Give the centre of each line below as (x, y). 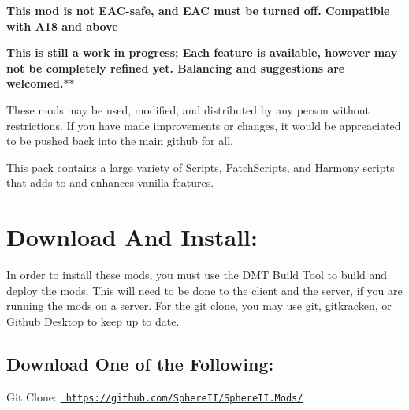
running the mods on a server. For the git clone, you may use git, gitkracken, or (199, 306)
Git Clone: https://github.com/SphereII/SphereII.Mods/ (155, 396)
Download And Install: (132, 237)
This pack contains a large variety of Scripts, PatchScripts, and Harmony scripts (201, 167)
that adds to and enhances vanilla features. (110, 183)
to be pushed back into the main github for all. (120, 141)
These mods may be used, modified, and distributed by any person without (188, 109)
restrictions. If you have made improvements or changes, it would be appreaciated (204, 125)
